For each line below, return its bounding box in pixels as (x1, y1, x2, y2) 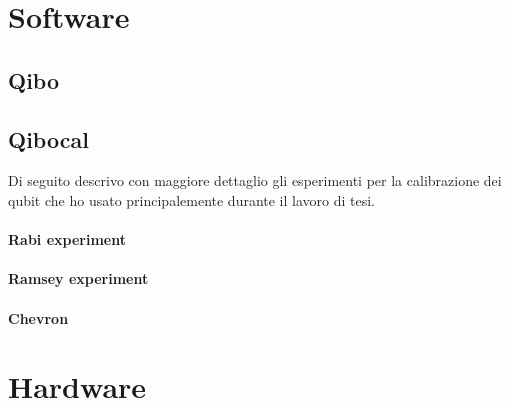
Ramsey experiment (8, 268, 149, 289)
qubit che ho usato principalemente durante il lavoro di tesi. (8, 189, 376, 210)
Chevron (8, 307, 69, 328)
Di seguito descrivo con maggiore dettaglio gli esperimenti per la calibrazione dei (8, 170, 502, 191)
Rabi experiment (8, 229, 126, 250)
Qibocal (8, 123, 89, 154)
